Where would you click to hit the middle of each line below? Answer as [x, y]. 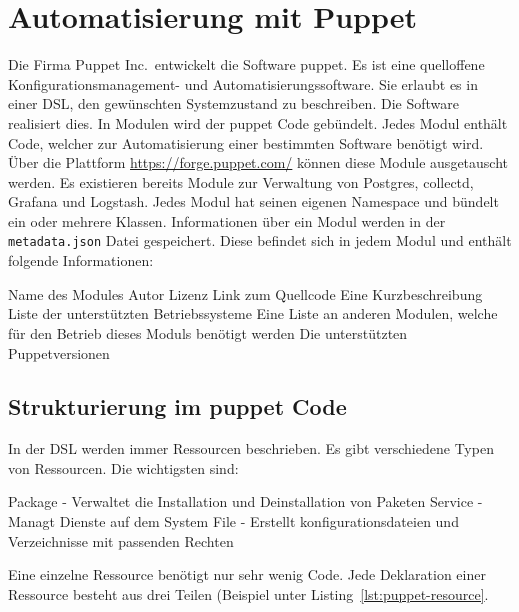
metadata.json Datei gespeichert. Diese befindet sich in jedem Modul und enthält [260, 240]
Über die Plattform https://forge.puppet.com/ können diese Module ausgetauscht [258, 162]
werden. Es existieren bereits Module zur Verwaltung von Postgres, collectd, [241, 181]
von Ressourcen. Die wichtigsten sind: [123, 467]
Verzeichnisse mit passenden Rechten [121, 540]
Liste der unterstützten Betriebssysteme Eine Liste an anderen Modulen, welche [253, 313]
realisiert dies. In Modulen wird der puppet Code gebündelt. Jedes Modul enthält [258, 122]
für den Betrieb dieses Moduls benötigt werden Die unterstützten [208, 332]
